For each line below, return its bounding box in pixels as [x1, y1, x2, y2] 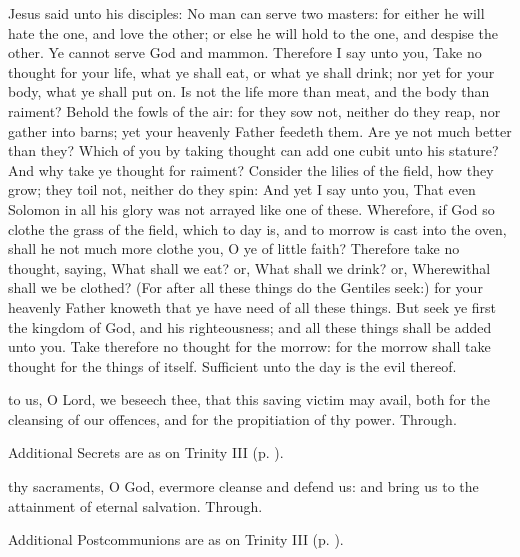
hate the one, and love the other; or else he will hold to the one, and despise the [8, 22, 498, 43]
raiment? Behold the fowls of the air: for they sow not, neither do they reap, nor [8, 100, 501, 121]
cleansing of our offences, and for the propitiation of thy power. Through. [8, 408, 457, 429]
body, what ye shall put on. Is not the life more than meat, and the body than [8, 81, 490, 102]
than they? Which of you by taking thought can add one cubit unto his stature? [8, 140, 499, 161]
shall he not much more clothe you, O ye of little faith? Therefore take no [8, 238, 460, 259]
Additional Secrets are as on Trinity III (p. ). [8, 442, 284, 463]
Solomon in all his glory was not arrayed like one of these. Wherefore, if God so [8, 198, 495, 219]
